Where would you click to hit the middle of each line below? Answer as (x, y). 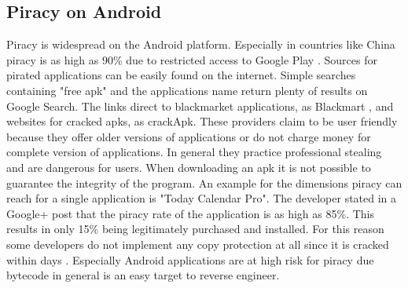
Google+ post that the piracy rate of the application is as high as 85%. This (191, 213)
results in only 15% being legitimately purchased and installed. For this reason (195, 229)
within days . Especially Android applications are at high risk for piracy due (190, 259)
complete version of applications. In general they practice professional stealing (194, 152)
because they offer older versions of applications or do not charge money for (189, 136)
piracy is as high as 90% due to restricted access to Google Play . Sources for (192, 59)
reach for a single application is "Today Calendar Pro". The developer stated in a (202, 198)
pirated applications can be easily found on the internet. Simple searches (181, 75)
